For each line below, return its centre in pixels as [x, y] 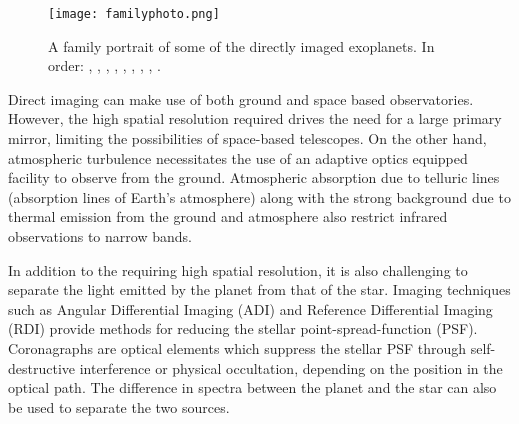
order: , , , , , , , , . [104, 65]
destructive [42, 367]
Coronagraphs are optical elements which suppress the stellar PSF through [237, 347]
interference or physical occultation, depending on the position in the [291, 367]
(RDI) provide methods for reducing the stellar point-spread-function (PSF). [243, 328]
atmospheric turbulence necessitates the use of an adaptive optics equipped [238, 157]
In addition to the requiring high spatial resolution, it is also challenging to [238, 269]
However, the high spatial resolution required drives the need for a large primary [255, 118]
